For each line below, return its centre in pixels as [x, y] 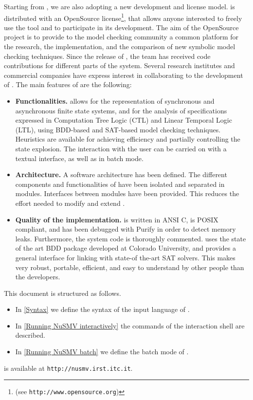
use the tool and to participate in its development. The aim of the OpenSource [121, 27]
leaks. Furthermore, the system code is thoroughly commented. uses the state [131, 238]
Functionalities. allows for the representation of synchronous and [115, 101]
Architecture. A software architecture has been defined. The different [121, 174]
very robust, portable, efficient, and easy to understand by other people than [130, 267]
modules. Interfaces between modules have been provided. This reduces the [127, 193]
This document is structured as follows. [63, 293]
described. [30, 335]
